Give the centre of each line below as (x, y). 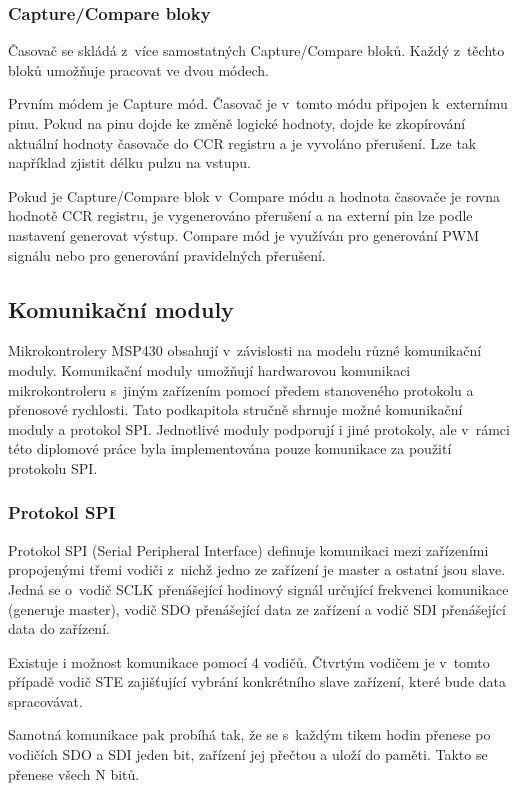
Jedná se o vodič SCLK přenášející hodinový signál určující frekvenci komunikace (258, 588)
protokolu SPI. (53, 467)
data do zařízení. (59, 628)
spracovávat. (45, 700)
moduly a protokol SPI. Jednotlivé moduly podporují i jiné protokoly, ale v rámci (259, 428)
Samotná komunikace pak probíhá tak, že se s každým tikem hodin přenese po (249, 734)
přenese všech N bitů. (74, 773)
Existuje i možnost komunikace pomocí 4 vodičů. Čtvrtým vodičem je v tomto (249, 661)
